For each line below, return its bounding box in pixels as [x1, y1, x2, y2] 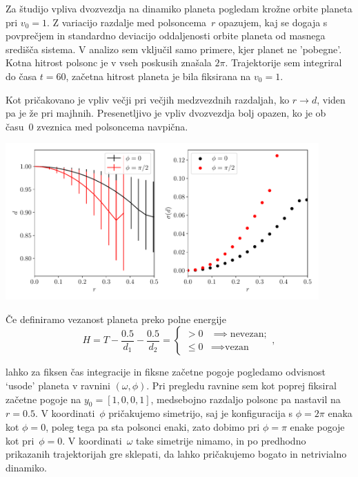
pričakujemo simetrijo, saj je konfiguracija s [108, 406, 293, 420]
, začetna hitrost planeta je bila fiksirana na [66, 68, 251, 83]
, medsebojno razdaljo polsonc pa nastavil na [150, 391, 341, 406]
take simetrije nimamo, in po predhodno [136, 433, 306, 447]
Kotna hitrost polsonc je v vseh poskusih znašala [6, 55, 212, 70]
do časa [6, 68, 37, 83]
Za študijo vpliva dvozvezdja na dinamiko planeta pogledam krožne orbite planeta [6, 1, 352, 15]
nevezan [230, 329, 264, 340]
